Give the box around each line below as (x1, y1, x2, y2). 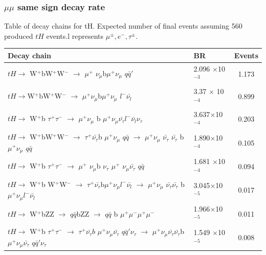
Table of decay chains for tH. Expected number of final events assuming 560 (4, 20, 242, 31)
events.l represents (46, 30, 103, 41)
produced (4, 30, 33, 41)
